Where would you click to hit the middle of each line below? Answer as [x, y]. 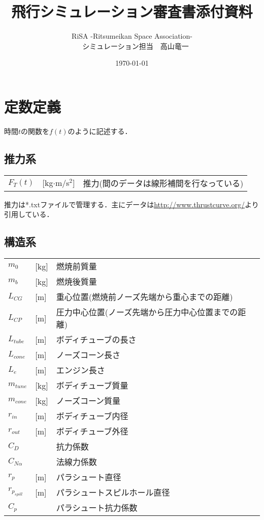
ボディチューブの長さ [96, 340]
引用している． [29, 214]
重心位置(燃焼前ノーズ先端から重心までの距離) [144, 297]
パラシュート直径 [89, 477]
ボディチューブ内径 [92, 416]
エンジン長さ [80, 370]
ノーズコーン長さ [88, 355]
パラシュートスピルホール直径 [113, 492]
